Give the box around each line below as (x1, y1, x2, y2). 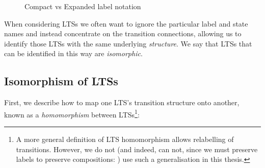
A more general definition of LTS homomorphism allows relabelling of (16, 134, 234, 145)
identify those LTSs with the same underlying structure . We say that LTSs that (4, 38, 252, 49)
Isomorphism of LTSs (4, 73, 118, 89)
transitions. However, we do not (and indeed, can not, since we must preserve (16, 143, 258, 154)
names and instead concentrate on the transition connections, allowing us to (4, 28, 242, 39)
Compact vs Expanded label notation (24, 1, 141, 11)
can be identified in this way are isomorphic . (4, 48, 143, 59)
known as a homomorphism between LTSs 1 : (4, 107, 140, 119)
